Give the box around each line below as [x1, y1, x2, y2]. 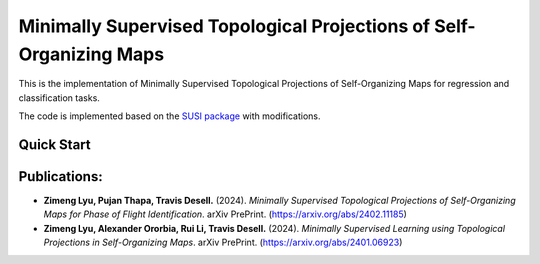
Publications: [18, 168, 104, 185]
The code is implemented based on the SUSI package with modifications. [18, 110, 321, 122]
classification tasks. [18, 91, 100, 104]
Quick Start [18, 136, 91, 153]
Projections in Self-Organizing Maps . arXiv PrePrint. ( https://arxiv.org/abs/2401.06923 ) [43, 236, 403, 249]
